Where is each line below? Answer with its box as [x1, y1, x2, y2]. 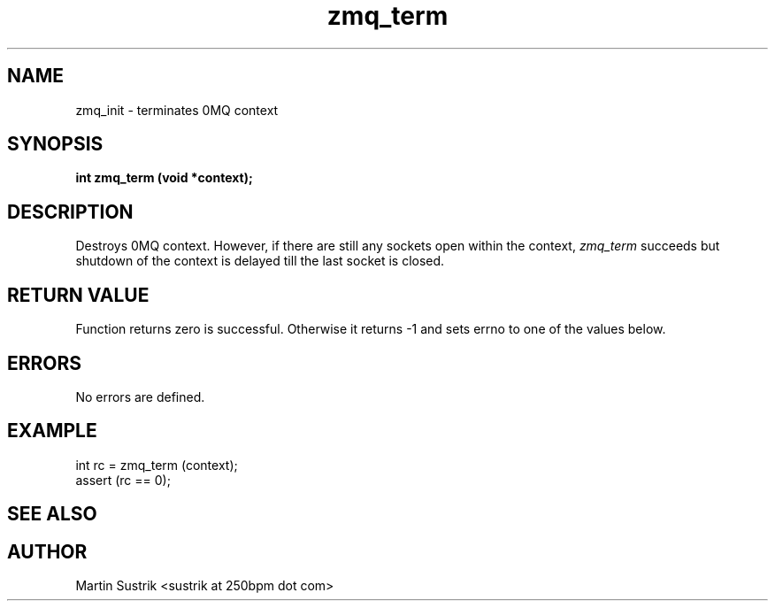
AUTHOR [7, 540, 88, 563]
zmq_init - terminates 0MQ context [75, 102, 279, 118]
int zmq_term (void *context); [75, 170, 253, 186]
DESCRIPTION [7, 200, 134, 223]
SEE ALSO [7, 503, 97, 526]
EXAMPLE [7, 419, 97, 443]
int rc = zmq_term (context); [75, 457, 238, 473]
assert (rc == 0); [75, 472, 171, 488]
